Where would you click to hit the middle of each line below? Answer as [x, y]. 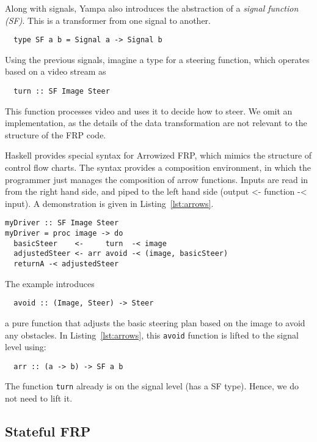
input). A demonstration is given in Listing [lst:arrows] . [109, 203]
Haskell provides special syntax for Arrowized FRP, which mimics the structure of [158, 155]
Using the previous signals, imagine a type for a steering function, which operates [157, 59]
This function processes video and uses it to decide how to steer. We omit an [149, 110]
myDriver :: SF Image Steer [62, 223]
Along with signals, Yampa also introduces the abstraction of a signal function [152, 8]
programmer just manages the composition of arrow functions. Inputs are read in [157, 179]
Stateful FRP [48, 431]
